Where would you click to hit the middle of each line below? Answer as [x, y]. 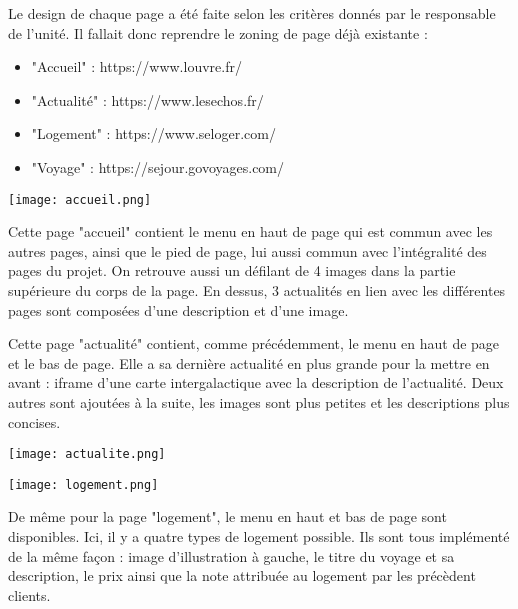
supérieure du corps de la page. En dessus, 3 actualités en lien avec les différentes [257, 290]
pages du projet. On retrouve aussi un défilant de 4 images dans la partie [232, 270]
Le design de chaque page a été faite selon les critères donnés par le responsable [252, 13]
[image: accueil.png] [80, 199]
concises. [34, 421]
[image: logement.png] [83, 484]
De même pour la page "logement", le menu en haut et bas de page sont [227, 516]
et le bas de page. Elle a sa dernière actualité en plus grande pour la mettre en [249, 362]
